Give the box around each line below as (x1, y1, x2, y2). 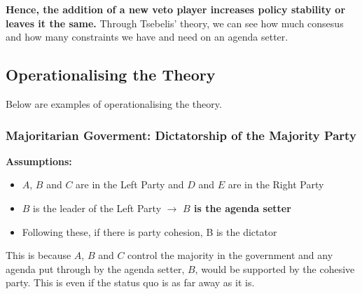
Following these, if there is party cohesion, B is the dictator (22, 224, 277, 239)
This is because (6, 248, 71, 262)
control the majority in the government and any (127, 248, 333, 262)
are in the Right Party (228, 177, 324, 192)
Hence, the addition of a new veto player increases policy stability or (6, 2, 346, 16)
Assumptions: (6, 153, 72, 168)
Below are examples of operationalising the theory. (6, 96, 222, 111)
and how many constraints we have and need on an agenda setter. (6, 29, 288, 44)
